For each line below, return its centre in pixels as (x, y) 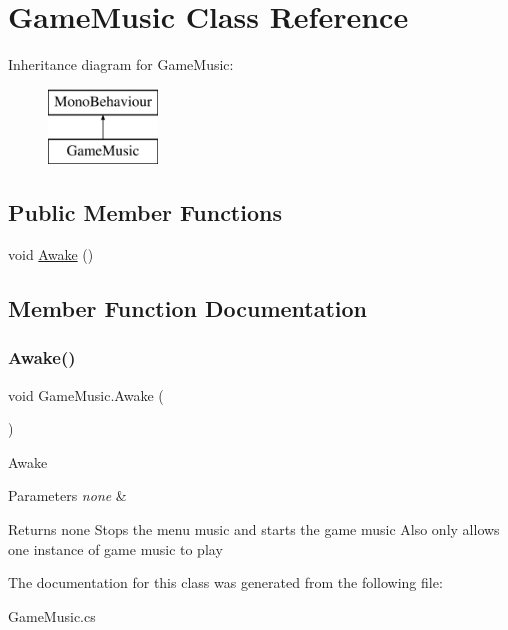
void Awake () (51, 254)
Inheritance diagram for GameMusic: (121, 64)
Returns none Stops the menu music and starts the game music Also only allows (254, 529)
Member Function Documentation (188, 308)
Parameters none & (67, 495)
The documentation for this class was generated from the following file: (225, 582)
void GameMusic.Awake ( (86, 394)
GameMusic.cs (52, 615)
